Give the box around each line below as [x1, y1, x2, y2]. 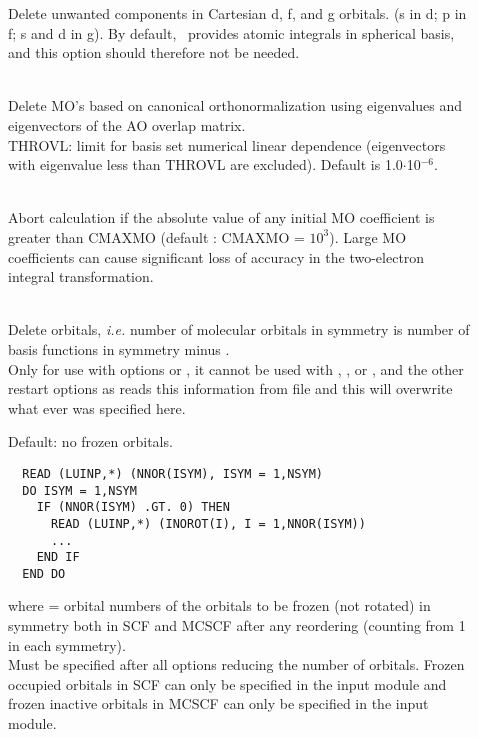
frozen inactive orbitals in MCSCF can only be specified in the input [8, 693, 429, 714]
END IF [36, 550, 80, 565]
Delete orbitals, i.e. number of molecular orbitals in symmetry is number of [8, 319, 470, 340]
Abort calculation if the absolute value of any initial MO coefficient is [8, 207, 435, 228]
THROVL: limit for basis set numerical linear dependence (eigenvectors [8, 134, 446, 155]
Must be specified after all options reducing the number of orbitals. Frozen [8, 654, 465, 675]
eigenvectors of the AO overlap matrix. [8, 114, 246, 135]
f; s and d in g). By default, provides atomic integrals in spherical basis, [8, 22, 455, 43]
